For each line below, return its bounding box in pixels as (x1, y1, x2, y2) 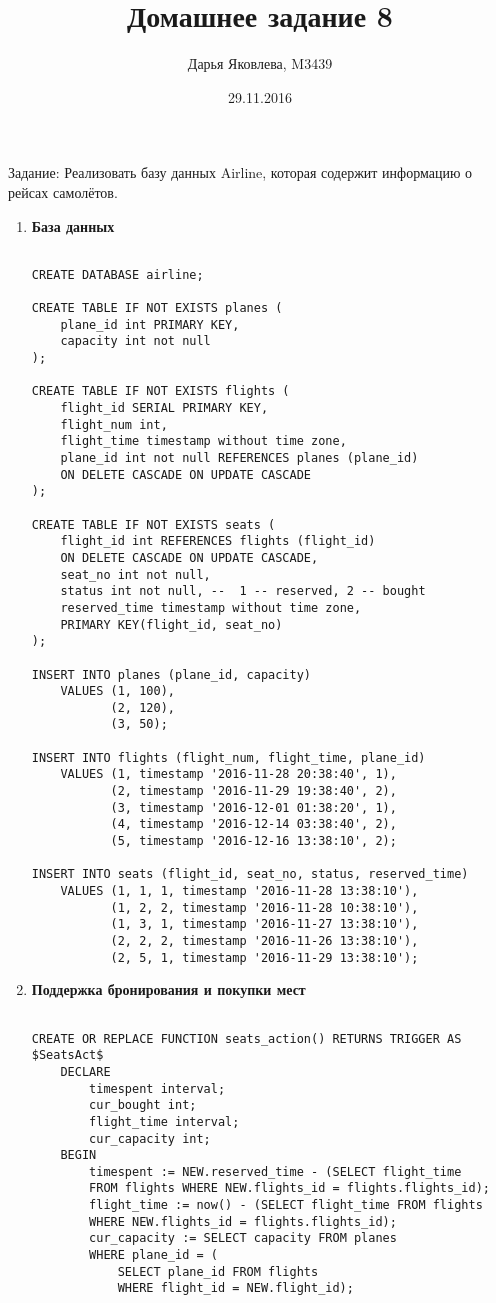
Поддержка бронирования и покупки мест (31, 979, 306, 1000)
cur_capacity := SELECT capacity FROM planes (89, 1231, 397, 1246)
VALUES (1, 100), (60, 684, 175, 699)
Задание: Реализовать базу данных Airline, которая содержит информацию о (8, 162, 473, 183)
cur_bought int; (89, 1098, 197, 1113)
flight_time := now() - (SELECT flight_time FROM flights (89, 1198, 483, 1213)
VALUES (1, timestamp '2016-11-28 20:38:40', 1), (60, 767, 397, 782)
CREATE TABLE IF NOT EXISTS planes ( (31, 301, 283, 316)
